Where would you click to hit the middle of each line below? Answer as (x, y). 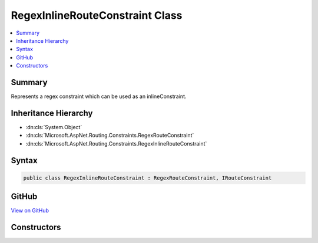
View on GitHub (30, 211)
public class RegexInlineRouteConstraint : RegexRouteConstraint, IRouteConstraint (148, 178)
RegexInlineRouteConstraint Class (97, 15)
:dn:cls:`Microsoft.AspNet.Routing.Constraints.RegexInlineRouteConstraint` (116, 143)
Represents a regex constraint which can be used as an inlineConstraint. (99, 96)
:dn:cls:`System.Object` (54, 127)
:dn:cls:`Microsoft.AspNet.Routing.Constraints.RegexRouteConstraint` (110, 136)
